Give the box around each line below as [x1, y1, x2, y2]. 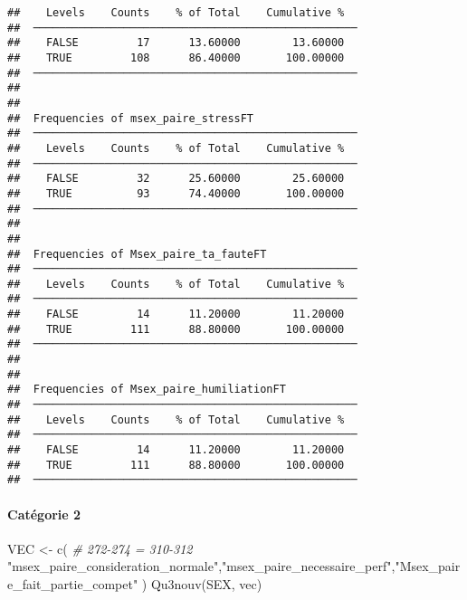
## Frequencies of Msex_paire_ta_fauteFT [7, 247, 267, 261]
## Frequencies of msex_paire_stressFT [7, 111, 254, 125]
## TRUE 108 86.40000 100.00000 [7, 51, 345, 64]
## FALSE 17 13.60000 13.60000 [7, 36, 345, 50]
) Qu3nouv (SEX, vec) [141, 574, 262, 593]
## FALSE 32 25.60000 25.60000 [7, 172, 345, 186]
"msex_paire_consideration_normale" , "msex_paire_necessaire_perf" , [7, 557, 396, 576]
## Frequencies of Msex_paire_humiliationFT [7, 383, 286, 396]
